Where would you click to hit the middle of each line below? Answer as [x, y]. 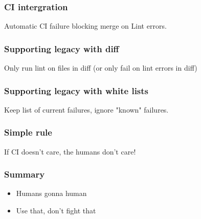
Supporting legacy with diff [62, 48]
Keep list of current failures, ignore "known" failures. [86, 109]
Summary [25, 174]
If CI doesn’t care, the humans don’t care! [70, 151]
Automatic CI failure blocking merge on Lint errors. [85, 26]
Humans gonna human [51, 193]
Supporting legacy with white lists [76, 90]
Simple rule [28, 132]
